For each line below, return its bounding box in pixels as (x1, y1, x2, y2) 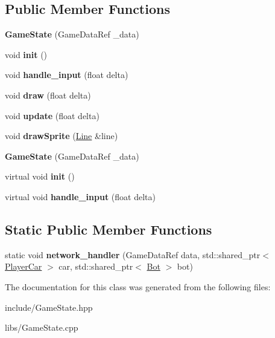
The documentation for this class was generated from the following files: (5, 280, 271, 293)
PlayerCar (5, 260, 42, 273)
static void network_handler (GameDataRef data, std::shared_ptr (5, 248, 261, 261)
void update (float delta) (5, 109, 100, 122)
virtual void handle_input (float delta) (5, 190, 156, 203)
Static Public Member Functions (5, 219, 212, 238)
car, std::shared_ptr (58, 260, 133, 273)
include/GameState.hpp (5, 301, 93, 313)
